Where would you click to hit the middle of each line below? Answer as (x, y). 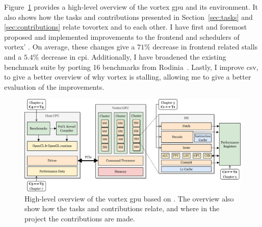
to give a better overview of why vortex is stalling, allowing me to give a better (128, 77)
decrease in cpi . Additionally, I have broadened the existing (134, 56)
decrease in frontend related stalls (205, 47)
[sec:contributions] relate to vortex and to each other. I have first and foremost (126, 27)
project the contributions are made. (80, 219)
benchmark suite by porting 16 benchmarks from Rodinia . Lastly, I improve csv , (131, 67)
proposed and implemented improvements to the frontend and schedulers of (122, 36)
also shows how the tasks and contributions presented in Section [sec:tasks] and (128, 17)
